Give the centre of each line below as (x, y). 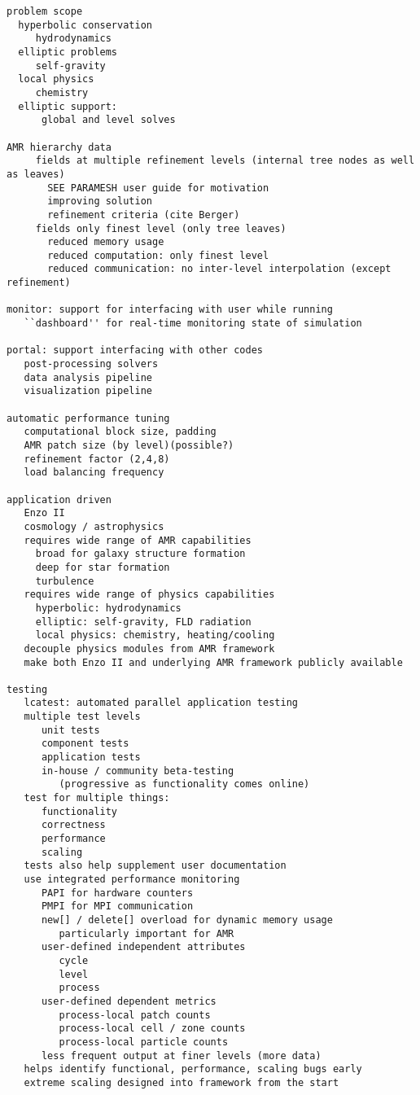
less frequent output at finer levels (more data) (181, 1056)
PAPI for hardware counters (117, 893)
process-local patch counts (135, 1015)
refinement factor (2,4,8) (97, 459)
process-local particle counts (144, 1042)
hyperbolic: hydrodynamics (108, 608)
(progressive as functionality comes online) (184, 784)
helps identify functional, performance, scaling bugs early (193, 1069)
